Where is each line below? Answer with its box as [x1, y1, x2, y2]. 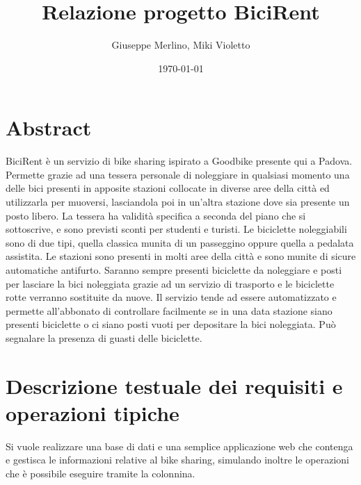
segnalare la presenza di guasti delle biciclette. [6, 330, 202, 345]
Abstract [6, 113, 92, 142]
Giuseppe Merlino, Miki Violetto [111, 38, 250, 52]
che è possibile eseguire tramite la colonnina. [6, 466, 195, 481]
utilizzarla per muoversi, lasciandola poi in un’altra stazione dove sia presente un [6, 195, 350, 209]
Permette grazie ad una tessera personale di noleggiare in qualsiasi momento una [6, 167, 350, 181]
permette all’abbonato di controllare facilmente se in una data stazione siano [6, 303, 332, 318]
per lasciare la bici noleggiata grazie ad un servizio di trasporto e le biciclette [6, 276, 335, 290]
